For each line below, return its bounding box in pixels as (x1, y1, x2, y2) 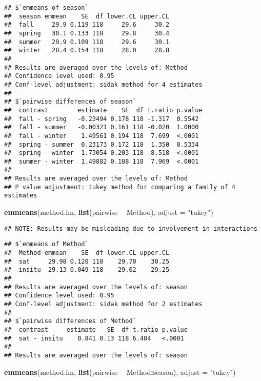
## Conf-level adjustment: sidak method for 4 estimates (4, 81, 203, 88)
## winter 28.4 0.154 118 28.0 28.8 (4, 47, 170, 54)
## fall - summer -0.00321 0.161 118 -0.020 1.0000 (4, 124, 199, 131)
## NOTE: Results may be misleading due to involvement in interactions (4, 225, 257, 232)
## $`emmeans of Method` (4, 240, 89, 248)
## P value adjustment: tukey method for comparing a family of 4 (4, 183, 236, 191)
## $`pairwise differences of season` (4, 98, 136, 106)
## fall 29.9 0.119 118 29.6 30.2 (4, 21, 170, 29)
